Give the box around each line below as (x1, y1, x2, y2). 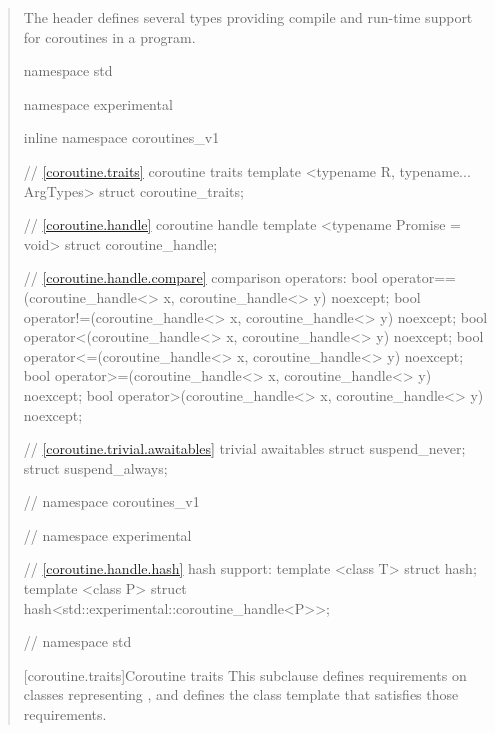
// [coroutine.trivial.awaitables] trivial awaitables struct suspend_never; (23, 438, 466, 459)
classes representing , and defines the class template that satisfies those (23, 684, 459, 705)
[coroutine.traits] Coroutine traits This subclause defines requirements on (23, 664, 467, 685)
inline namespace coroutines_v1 (23, 127, 220, 148)
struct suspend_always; (23, 457, 168, 478)
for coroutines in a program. (23, 26, 196, 47)
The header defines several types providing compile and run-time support (23, 7, 473, 27)
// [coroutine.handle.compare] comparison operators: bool (23, 267, 378, 288)
